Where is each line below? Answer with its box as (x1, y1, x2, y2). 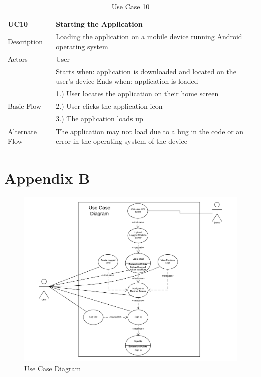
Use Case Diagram (24, 363, 81, 373)
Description (8, 36, 43, 47)
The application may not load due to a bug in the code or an (56, 125, 244, 136)
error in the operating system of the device (56, 136, 187, 146)
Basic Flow (8, 101, 41, 111)
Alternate (8, 125, 37, 136)
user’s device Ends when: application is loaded (56, 76, 198, 86)
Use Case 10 (111, 1, 150, 11)
